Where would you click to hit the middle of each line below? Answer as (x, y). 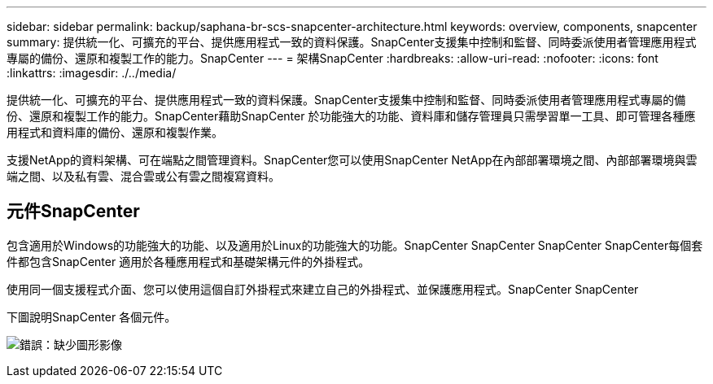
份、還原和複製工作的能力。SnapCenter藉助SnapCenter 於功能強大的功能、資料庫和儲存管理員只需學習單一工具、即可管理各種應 (351, 116)
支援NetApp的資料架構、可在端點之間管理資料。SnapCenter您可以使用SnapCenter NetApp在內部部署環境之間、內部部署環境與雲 (352, 160)
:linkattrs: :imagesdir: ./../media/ (92, 73)
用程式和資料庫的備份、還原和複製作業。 (115, 132)
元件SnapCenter (73, 212)
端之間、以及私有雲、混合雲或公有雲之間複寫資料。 (143, 176)
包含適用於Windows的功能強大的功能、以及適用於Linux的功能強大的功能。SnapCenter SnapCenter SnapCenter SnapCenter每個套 (355, 245)
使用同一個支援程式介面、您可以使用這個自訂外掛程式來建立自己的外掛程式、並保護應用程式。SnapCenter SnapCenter (323, 289)
